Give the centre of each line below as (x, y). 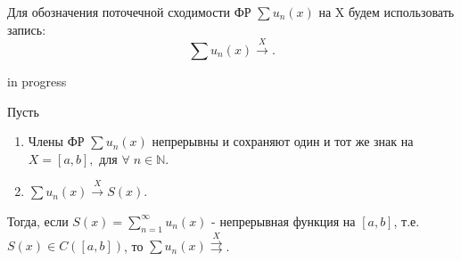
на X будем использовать (387, 12)
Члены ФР (56, 141)
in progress (37, 81)
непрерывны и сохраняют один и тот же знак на (283, 141)
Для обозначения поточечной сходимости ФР (129, 12)
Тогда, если (38, 220)
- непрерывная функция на (284, 220)
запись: (27, 29)
